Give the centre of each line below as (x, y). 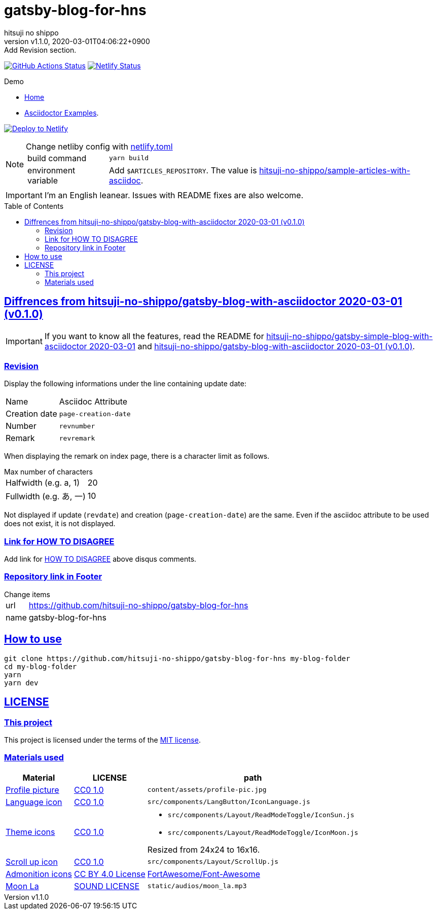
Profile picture (32, 790)
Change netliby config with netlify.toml (99, 146)
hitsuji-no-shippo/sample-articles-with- (335, 170)
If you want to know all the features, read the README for (154, 336)
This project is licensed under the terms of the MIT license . (102, 740)
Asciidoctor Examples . (62, 113)
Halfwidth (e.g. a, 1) (43, 483)
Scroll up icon (32, 862)
